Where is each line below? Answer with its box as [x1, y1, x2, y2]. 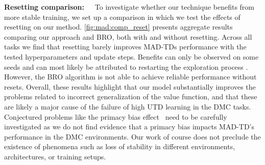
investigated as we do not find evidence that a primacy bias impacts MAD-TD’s [4, 121, 254, 132]
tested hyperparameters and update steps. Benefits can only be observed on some [4, 51, 259, 62]
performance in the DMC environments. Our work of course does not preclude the [4, 131, 261, 142]
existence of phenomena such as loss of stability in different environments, [4, 141, 235, 152]
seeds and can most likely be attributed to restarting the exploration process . [4, 61, 248, 72]
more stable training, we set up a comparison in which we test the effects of [4, 11, 240, 22]
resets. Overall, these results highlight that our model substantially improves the [4, 81, 256, 92]
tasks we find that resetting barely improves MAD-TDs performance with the [4, 41, 247, 52]
